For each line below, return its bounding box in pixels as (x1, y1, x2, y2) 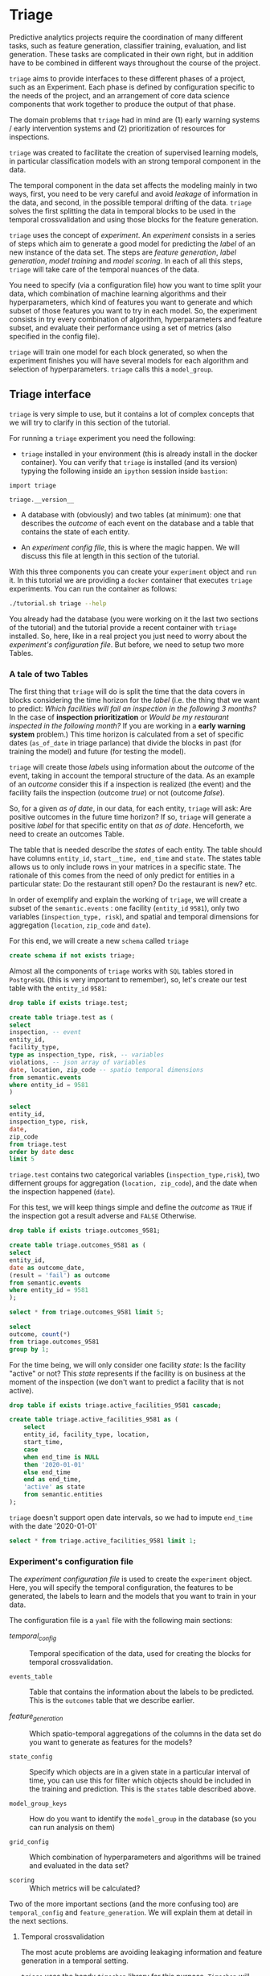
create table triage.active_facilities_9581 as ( (9, 1416, 179, 1424)
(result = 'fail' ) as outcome (9, 1271, 111, 1279)
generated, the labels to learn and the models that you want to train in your (9, 1592, 256, 1601)
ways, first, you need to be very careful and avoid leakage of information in (9, 189, 258, 198)
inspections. (9, 131, 50, 142)
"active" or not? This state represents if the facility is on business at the (9, 1368, 246, 1378)
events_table (9, 1672, 53, 1681)
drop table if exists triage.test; (9, 998, 129, 1007)
